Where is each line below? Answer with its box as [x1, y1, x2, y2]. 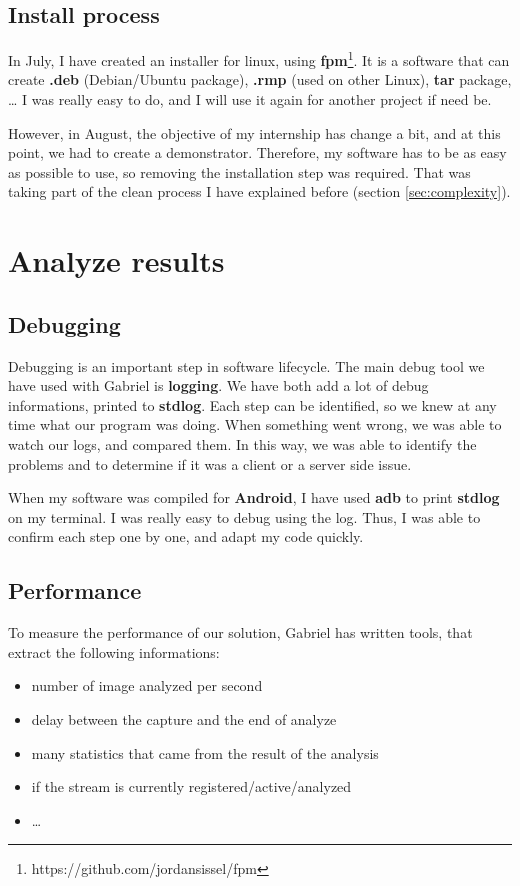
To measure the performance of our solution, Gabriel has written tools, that [8, 622, 473, 643]
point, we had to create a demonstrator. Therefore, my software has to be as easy [8, 142, 507, 163]
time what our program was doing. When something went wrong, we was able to [8, 414, 502, 435]
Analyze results [8, 240, 225, 281]
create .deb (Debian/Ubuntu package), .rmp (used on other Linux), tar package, [8, 69, 512, 90]
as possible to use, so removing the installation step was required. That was [8, 161, 471, 182]
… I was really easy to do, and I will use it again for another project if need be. [8, 89, 492, 110]
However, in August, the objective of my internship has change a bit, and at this [8, 122, 501, 143]
